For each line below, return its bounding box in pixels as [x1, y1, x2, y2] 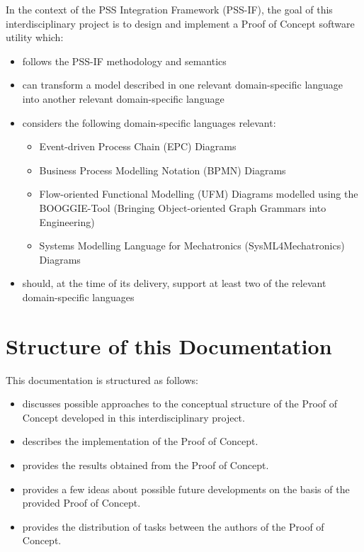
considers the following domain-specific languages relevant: [22, 115, 276, 130]
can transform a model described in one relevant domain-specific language [22, 77, 343, 92]
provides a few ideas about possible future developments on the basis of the [22, 481, 350, 496]
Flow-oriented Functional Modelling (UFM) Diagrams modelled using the [39, 186, 358, 201]
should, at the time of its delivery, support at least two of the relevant [22, 276, 326, 291]
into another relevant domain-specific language [22, 91, 224, 106]
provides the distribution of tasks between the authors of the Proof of [22, 519, 324, 534]
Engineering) [39, 214, 95, 229]
